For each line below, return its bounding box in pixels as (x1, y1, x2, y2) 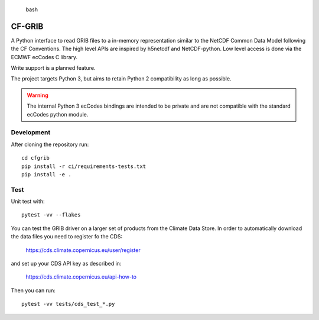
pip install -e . (21, 171, 71, 177)
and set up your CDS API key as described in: (11, 260, 122, 267)
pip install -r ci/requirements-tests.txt (21, 163, 147, 170)
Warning (27, 92, 48, 99)
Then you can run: (11, 287, 56, 294)
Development (11, 128, 51, 137)
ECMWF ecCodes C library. (11, 53, 78, 60)
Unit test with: (11, 198, 45, 205)
